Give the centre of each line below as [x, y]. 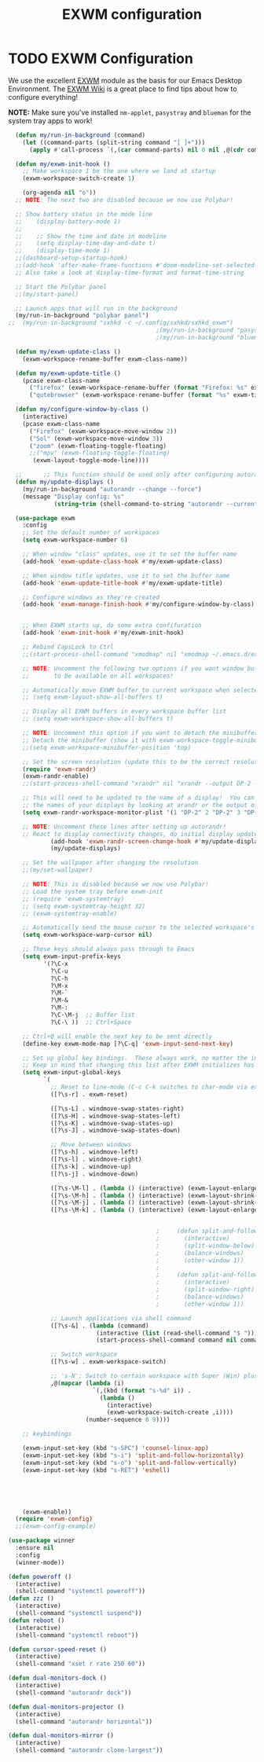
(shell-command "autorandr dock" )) [73, 1692]
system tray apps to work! [50, 120]
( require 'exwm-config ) [54, 1519]
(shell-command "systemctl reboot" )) [77, 1635]
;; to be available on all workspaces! [98, 676]
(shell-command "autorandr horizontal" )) [84, 1722]
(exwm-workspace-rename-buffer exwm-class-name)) [105, 359]
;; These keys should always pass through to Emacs [108, 949]
